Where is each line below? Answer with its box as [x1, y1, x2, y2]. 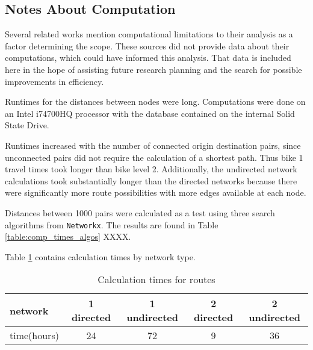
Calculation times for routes [98, 272, 215, 287]
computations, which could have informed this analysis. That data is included [5, 51, 291, 64]
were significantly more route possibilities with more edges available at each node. [5, 186, 306, 199]
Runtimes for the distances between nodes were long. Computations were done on [5, 95, 306, 108]
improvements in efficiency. [5, 75, 104, 87]
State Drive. [5, 119, 49, 131]
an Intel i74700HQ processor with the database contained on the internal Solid [5, 107, 295, 119]
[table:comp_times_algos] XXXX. [5, 230, 131, 243]
